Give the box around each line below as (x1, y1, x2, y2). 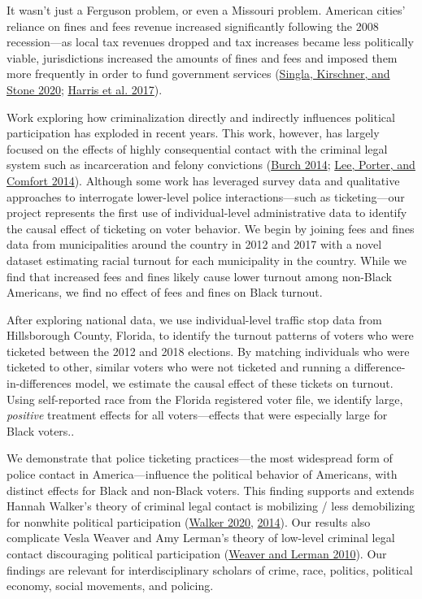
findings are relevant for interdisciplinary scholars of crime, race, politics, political (7, 561, 413, 578)
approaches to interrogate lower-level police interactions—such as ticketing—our (7, 188, 405, 205)
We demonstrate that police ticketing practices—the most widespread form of (7, 449, 393, 467)
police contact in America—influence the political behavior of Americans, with (7, 466, 398, 483)
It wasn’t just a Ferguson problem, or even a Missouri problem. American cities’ (7, 2, 406, 18)
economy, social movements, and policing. (7, 577, 214, 594)
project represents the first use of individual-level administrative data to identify (7, 204, 407, 221)
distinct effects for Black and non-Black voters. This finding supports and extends (7, 481, 415, 498)
